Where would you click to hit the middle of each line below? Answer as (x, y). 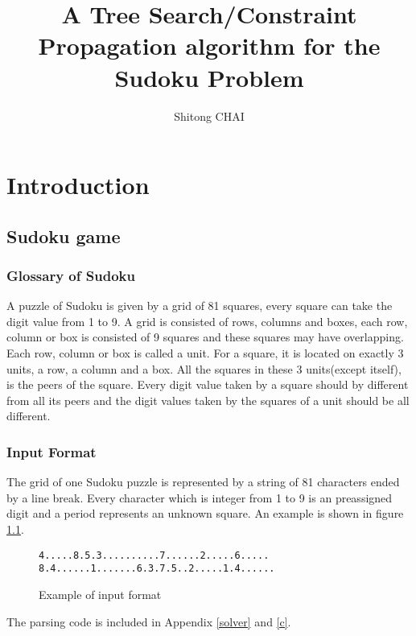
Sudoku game (64, 235)
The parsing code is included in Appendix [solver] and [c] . (149, 621)
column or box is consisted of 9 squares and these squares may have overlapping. (205, 337)
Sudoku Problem (209, 77)
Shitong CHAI (209, 116)
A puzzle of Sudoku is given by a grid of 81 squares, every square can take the (200, 306)
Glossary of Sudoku (71, 275)
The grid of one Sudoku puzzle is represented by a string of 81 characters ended (203, 482)
